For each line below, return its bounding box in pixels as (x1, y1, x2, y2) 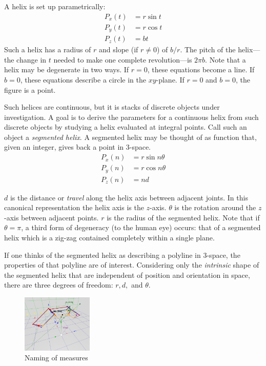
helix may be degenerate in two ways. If (4, 64, 129, 75)
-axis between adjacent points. (4, 212, 99, 222)
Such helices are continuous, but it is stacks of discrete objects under (4, 101, 220, 112)
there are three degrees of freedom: (4, 279, 113, 290)
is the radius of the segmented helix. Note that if (107, 212, 260, 222)
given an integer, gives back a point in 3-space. (4, 141, 151, 152)
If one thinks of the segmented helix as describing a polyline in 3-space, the (4, 249, 240, 260)
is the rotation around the (174, 202, 256, 213)
